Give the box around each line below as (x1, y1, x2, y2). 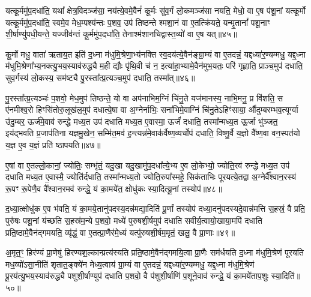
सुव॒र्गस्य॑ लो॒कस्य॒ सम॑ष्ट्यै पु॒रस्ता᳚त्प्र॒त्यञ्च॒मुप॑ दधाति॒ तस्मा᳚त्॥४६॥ (5, 71, 195, 83)
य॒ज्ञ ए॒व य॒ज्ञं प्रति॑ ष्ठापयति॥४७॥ (5, 138, 101, 151)
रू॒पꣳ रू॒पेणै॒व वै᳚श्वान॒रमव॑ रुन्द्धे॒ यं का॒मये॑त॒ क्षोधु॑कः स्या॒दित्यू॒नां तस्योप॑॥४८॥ (5, 182, 222, 194)
